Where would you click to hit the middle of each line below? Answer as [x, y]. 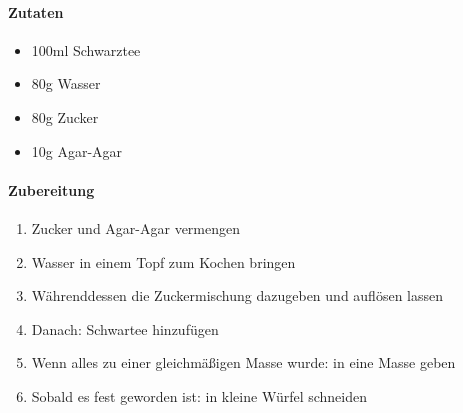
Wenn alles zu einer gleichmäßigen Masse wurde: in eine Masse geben [243, 362]
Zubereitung [51, 189]
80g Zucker [65, 116]
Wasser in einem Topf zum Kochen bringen [163, 261]
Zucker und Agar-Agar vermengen [136, 227]
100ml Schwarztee [86, 49]
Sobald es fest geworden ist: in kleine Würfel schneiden [199, 395]
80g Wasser [66, 83]
